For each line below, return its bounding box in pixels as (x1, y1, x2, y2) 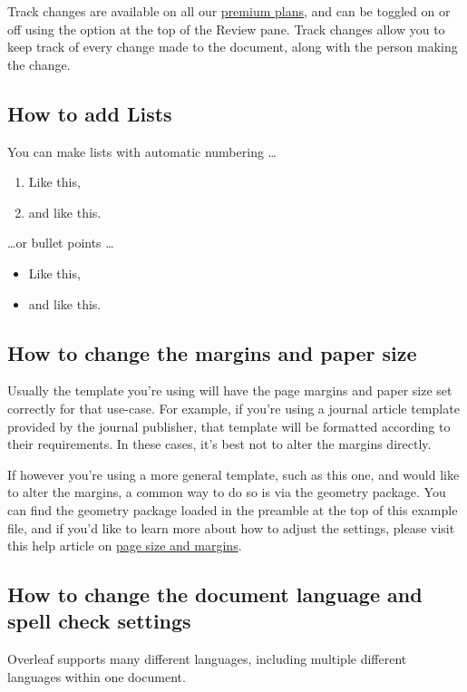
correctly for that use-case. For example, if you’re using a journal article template (7, 398, 460, 417)
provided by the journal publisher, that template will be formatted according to (7, 416, 451, 435)
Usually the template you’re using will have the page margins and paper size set (7, 381, 452, 400)
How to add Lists (7, 99, 172, 127)
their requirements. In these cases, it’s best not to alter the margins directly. (7, 434, 432, 453)
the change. (7, 54, 71, 73)
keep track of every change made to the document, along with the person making (7, 37, 458, 56)
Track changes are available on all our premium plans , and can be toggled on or (7, 2, 451, 20)
